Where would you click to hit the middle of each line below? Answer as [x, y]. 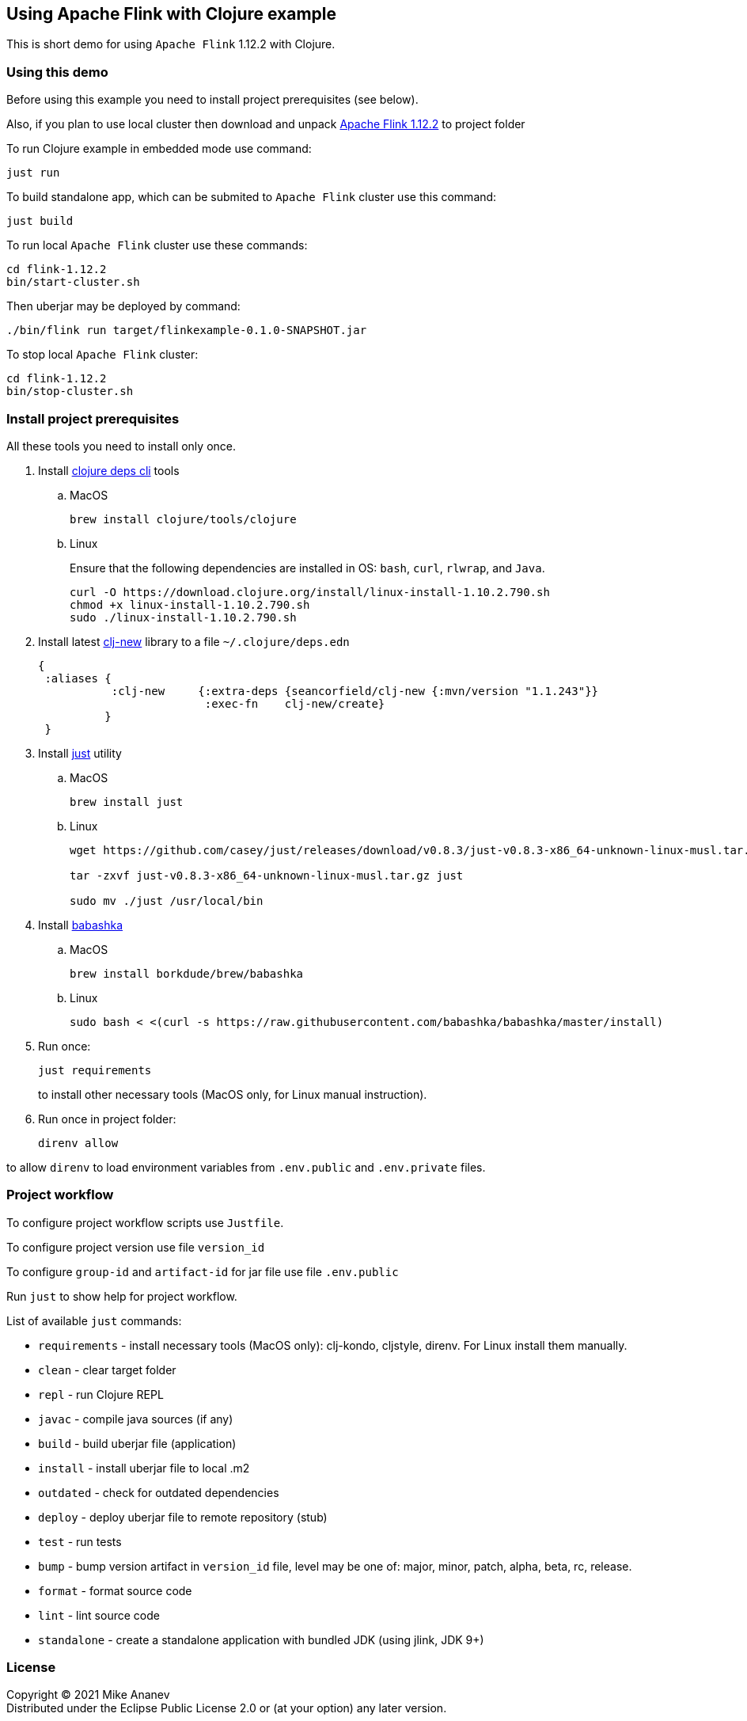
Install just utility [80, 753]
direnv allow [78, 1143]
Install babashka [81, 925]
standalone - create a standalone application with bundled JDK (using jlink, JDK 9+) [261, 1639]
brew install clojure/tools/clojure [183, 519]
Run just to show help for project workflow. [122, 1296]
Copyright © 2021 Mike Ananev [88, 1695]
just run [33, 173]
